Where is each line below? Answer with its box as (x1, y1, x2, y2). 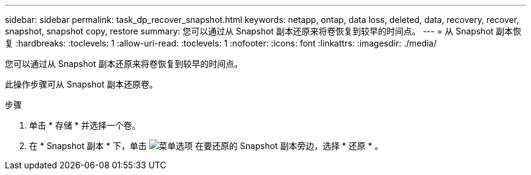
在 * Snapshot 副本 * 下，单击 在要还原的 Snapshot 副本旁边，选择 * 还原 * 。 (29, 141, 383, 151)
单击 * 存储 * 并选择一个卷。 (29, 120, 141, 130)
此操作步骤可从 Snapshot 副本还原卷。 (5, 79, 158, 89)
